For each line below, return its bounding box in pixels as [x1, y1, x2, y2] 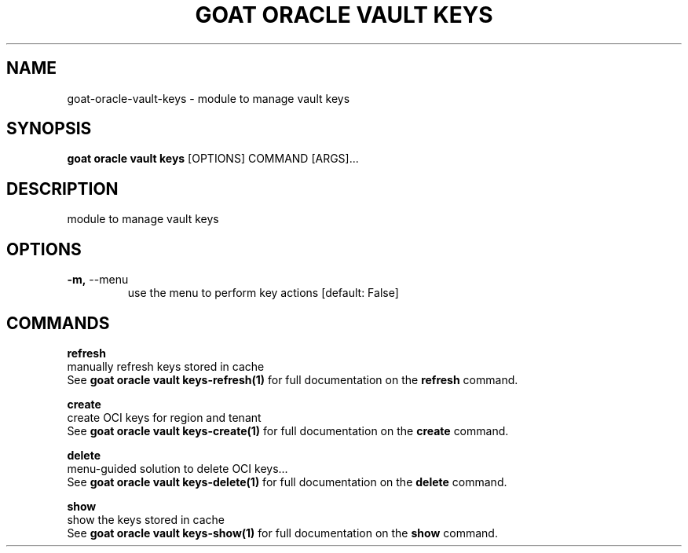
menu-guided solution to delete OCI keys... [67, 461, 288, 475]
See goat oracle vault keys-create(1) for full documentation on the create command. [67, 423, 509, 438]
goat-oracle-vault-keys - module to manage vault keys [67, 91, 350, 105]
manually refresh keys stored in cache [67, 359, 265, 373]
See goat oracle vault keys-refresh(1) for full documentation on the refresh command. [67, 372, 518, 386]
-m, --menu [67, 273, 129, 287]
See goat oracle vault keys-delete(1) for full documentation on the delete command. [67, 474, 507, 489]
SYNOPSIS [6, 119, 92, 139]
